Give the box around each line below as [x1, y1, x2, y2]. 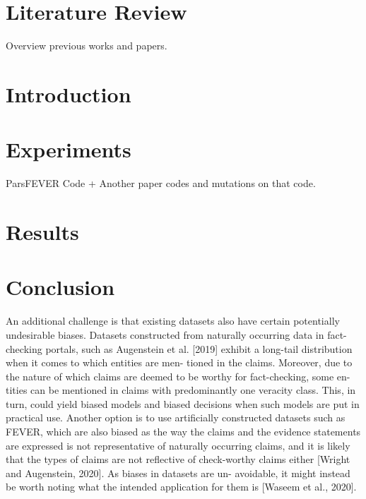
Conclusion [6, 272, 115, 301]
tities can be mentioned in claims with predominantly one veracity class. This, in [6, 383, 356, 397]
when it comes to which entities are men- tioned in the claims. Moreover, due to [6, 355, 353, 370]
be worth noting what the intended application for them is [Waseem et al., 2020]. [6, 479, 357, 494]
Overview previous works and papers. [6, 38, 167, 53]
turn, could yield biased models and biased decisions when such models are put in [6, 396, 360, 411]
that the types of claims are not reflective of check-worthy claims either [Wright [6, 452, 350, 467]
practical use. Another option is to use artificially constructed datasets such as [6, 410, 346, 425]
